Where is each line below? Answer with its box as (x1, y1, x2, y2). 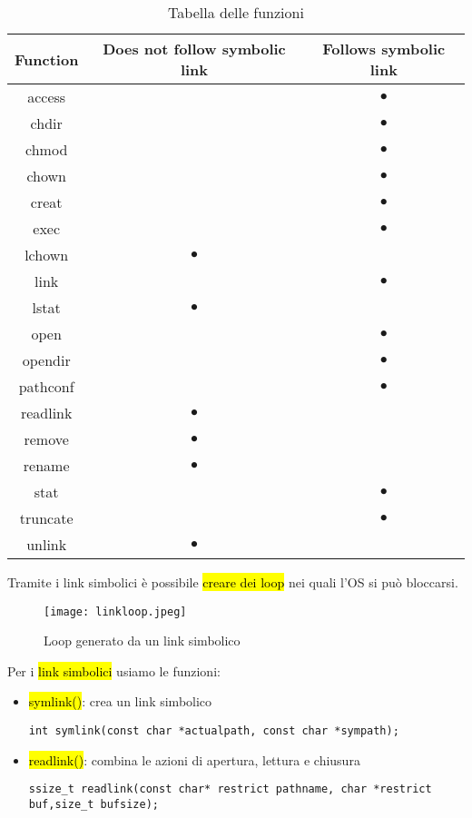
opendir (22, 350, 71, 370)
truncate (19, 508, 74, 528)
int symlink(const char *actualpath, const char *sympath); (28, 724, 399, 738)
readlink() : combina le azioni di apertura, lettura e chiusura (28, 750, 360, 769)
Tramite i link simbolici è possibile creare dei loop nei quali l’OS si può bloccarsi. (7, 573, 458, 591)
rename (23, 455, 70, 476)
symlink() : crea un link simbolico (28, 692, 212, 711)
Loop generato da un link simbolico (44, 631, 241, 650)
